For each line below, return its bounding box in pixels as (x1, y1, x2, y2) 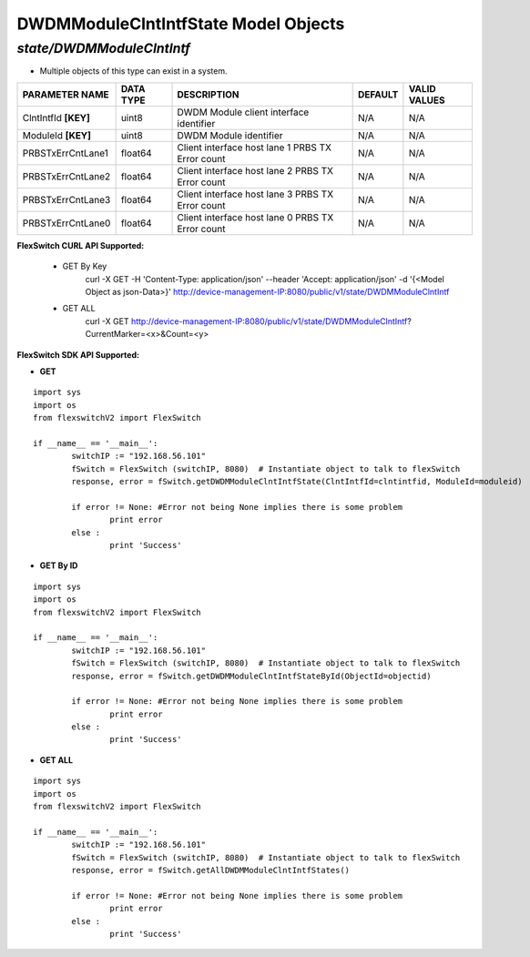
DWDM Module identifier (177, 128, 283, 141)
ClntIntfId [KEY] (22, 111, 91, 124)
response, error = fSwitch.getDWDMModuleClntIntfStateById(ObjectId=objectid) (71, 670, 432, 681)
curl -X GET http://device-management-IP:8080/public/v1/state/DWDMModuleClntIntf (85, 315, 408, 327)
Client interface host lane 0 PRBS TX (177, 210, 334, 223)
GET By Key (62, 260, 107, 272)
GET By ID (39, 560, 78, 571)
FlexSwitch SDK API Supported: (16, 349, 140, 360)
